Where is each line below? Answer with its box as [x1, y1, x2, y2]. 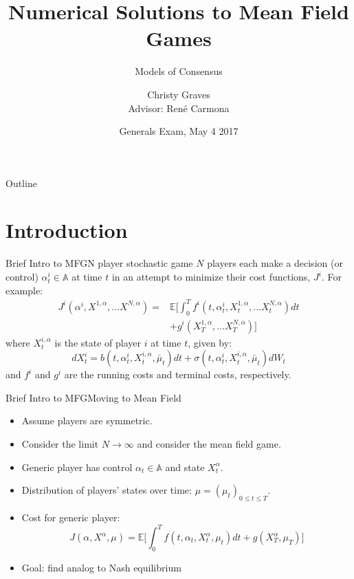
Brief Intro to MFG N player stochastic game [5, 256, 193, 270]
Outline [5, 175, 37, 190]
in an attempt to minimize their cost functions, [111, 270, 311, 283]
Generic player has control [21, 459, 133, 474]
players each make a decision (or [207, 256, 343, 270]
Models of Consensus [135, 64, 223, 78]
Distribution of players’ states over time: [21, 483, 192, 497]
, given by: [188, 335, 232, 349]
